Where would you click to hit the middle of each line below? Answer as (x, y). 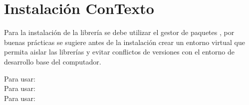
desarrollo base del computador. (53, 61)
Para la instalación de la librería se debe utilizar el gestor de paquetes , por (119, 32)
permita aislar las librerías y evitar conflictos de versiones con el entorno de (119, 52)
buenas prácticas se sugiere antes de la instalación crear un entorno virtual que (124, 42)
